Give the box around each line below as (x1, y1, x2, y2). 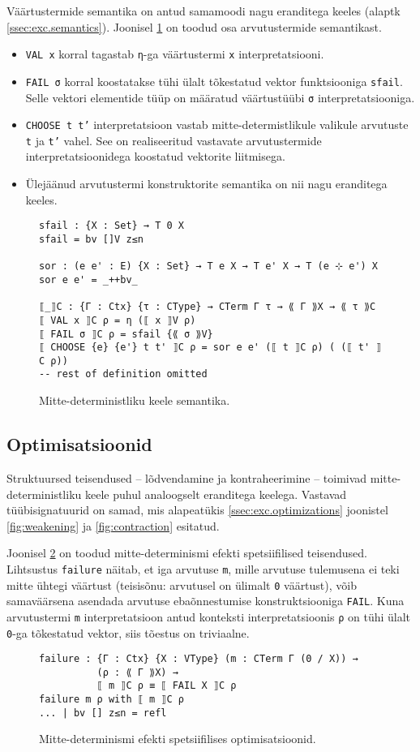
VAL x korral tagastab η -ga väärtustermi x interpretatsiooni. (25, 45, 324, 62)
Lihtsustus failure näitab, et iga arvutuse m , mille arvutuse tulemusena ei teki (6, 560, 400, 577)
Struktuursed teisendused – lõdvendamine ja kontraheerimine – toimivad (6, 469, 367, 486)
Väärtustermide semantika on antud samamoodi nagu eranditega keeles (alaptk (6, 2, 401, 19)
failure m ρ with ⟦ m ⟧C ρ (39, 694, 184, 706)
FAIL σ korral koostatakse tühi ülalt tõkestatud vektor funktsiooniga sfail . (25, 72, 403, 89)
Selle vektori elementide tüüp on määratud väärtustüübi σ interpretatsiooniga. (25, 88, 415, 105)
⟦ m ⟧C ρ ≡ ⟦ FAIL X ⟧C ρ (96, 680, 237, 692)
